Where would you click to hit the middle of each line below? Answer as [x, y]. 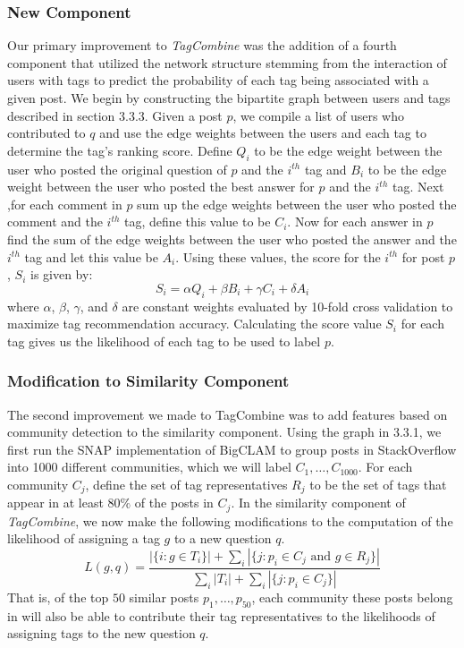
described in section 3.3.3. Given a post [115, 115]
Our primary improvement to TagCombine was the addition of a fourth [202, 45]
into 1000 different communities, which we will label [149, 467]
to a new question [223, 538]
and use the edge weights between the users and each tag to [263, 133]
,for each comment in [65, 204]
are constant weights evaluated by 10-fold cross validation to [287, 306]
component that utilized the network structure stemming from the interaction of [227, 62]
